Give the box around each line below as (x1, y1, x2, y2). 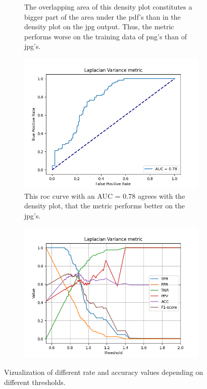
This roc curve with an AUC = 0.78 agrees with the (24, 190, 185, 201)
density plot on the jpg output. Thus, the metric (24, 21, 174, 32)
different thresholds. (4, 376, 66, 387)
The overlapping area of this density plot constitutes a (24, 2, 192, 12)
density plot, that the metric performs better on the (24, 200, 185, 211)
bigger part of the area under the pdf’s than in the (24, 11, 181, 22)
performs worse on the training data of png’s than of (24, 31, 187, 41)
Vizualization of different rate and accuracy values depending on (4, 366, 203, 377)
